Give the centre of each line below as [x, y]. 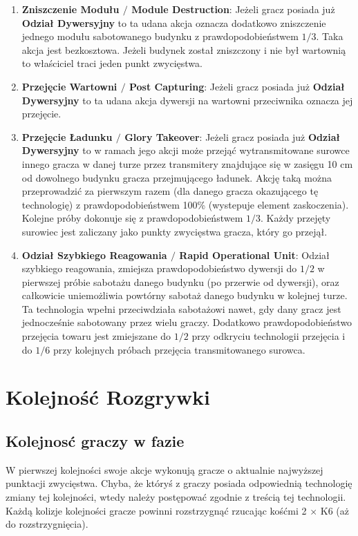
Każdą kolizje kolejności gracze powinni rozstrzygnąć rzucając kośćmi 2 [156, 510]
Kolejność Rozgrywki [108, 397]
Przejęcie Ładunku [67, 136]
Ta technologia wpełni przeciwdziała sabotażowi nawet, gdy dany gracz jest [181, 308]
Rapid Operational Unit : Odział [254, 255]
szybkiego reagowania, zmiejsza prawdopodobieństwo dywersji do [159, 268]
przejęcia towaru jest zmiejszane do [96, 336]
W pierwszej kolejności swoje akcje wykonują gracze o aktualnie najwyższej [164, 469]
